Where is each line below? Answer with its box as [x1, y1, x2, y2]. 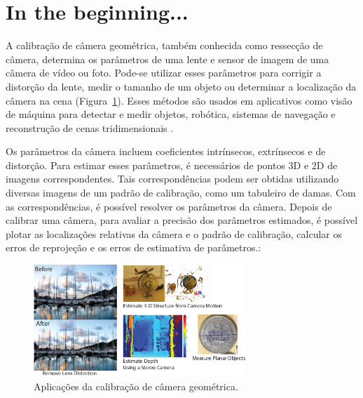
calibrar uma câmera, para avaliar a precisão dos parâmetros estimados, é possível [6, 213, 358, 227]
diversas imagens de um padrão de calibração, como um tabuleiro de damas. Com [6, 185, 356, 200]
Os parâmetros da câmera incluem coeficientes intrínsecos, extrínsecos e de [6, 144, 326, 159]
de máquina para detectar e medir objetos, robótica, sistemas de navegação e [6, 107, 336, 121]
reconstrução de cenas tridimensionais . [6, 120, 174, 135]
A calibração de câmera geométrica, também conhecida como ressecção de [6, 38, 323, 53]
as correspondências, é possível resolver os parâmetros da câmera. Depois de [6, 199, 332, 213]
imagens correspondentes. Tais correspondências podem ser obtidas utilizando [6, 171, 339, 186]
